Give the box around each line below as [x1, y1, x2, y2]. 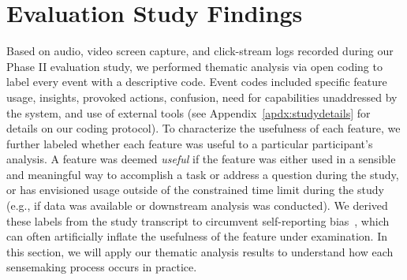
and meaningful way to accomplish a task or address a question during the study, [6, 166, 399, 182]
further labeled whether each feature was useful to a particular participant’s [6, 135, 373, 151]
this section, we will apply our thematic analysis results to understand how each [6, 243, 394, 259]
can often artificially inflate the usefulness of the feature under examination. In [6, 228, 387, 245]
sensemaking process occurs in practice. [6, 259, 197, 275]
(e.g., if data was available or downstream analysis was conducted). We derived [6, 197, 388, 214]
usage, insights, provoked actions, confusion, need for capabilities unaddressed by [6, 88, 398, 105]
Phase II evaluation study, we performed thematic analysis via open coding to [6, 58, 383, 74]
